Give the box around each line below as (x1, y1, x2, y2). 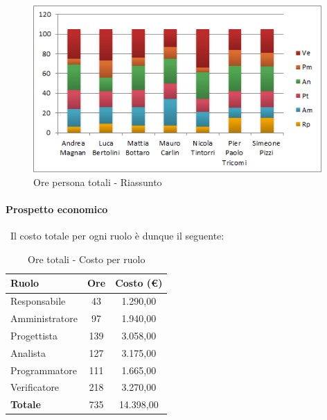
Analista (10, 345, 46, 360)
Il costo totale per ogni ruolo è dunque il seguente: (10, 228, 224, 243)
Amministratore (10, 311, 78, 326)
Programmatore (10, 362, 77, 377)
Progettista (10, 328, 58, 342)
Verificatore (10, 380, 60, 394)
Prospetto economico (6, 202, 108, 217)
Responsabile (10, 294, 66, 308)
